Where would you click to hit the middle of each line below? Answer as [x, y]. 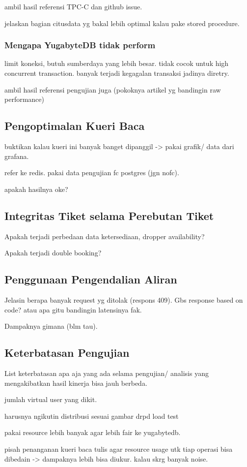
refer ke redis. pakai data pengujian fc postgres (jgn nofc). [92, 172]
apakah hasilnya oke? [36, 189]
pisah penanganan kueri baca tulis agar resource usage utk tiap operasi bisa [119, 449]
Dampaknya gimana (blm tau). [51, 326]
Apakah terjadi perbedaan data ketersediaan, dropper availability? [105, 236]
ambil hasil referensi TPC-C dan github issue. [73, 6]
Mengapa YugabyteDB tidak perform [80, 45]
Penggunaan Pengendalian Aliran [91, 279]
